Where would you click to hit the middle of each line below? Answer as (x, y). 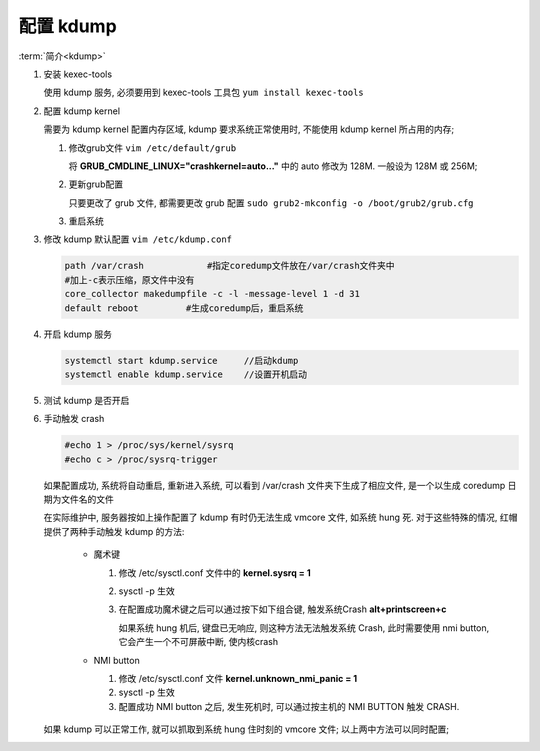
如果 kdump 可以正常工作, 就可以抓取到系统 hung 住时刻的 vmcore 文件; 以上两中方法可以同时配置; (246, 729)
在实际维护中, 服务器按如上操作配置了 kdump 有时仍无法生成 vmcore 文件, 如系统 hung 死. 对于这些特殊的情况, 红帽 (280, 517)
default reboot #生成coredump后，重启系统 (184, 308)
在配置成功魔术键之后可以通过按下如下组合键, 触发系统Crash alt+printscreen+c (282, 609)
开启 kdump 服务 (77, 334)
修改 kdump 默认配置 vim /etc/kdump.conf (138, 239)
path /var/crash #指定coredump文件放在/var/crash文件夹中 (229, 266)
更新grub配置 (96, 184)
